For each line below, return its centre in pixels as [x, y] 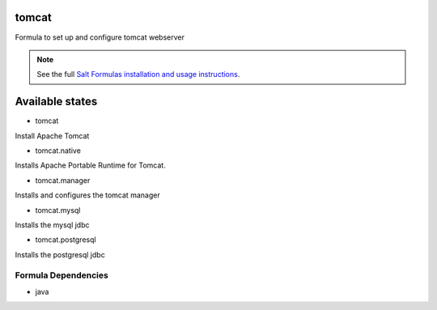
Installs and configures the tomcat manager [88, 195]
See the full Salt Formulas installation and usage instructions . [138, 74]
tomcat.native [58, 151]
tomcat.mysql [58, 210]
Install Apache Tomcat [52, 136]
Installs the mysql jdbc [52, 225]
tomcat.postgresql [66, 240]
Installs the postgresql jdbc [60, 254]
